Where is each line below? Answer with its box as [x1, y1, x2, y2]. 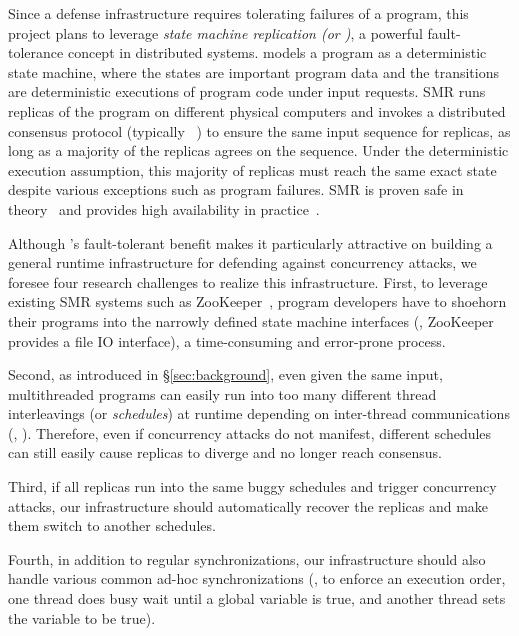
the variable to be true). [8, 607, 156, 628]
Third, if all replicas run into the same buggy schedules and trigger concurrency [8, 476, 497, 497]
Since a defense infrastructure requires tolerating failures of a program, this [8, 3, 469, 23]
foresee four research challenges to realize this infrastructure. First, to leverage [8, 271, 488, 292]
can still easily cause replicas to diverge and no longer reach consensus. [8, 442, 442, 463]
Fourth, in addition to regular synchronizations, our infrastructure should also [8, 548, 486, 569]
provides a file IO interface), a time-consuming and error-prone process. [8, 330, 446, 351]
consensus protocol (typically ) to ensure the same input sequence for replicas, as [8, 120, 511, 141]
